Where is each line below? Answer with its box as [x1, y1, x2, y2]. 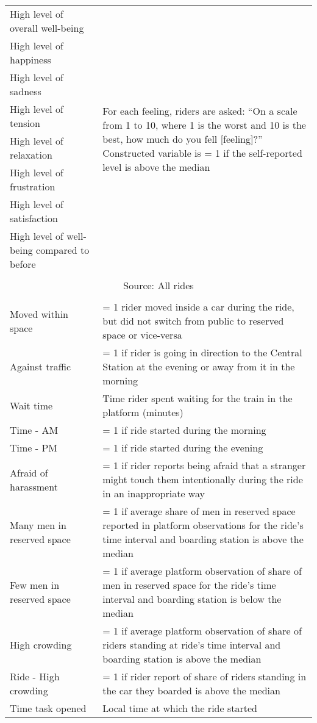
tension [10, 116, 40, 130]
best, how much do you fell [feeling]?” [102, 132, 263, 146]
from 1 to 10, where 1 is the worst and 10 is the [102, 118, 306, 132]
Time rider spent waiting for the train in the [102, 391, 293, 405]
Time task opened [10, 701, 87, 715]
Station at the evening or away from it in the [102, 359, 295, 373]
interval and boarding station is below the [102, 592, 282, 606]
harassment [10, 479, 58, 494]
